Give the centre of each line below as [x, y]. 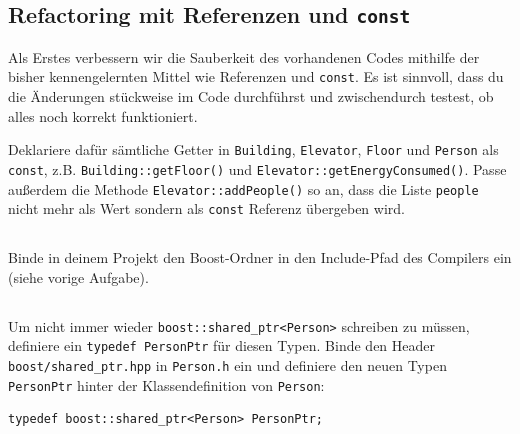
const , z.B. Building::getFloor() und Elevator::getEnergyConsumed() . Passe [257, 168]
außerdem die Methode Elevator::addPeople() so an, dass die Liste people [243, 188]
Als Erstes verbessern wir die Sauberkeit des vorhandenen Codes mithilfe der [244, 56]
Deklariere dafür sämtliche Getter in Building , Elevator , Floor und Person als [253, 149]
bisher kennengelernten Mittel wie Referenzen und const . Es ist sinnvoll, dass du [256, 76]
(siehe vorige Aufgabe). [78, 276]
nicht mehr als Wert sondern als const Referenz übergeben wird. [206, 208]
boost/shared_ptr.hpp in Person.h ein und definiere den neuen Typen [227, 365]
